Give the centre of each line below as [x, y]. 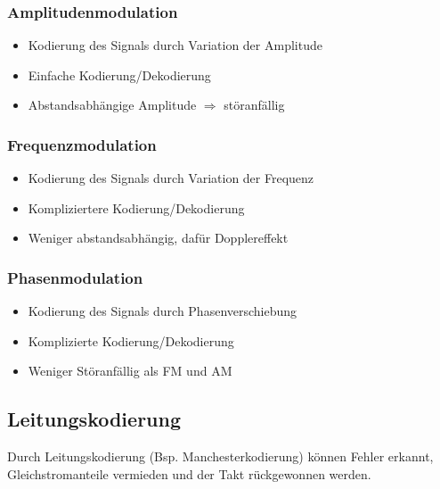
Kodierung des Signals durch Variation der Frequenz [171, 178]
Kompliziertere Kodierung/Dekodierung [136, 207]
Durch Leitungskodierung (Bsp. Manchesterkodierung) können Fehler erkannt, [220, 456]
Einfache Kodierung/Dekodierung [119, 75]
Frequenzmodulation [82, 144]
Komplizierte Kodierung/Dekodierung [131, 340]
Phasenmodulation [75, 277]
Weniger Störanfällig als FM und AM [130, 371]
